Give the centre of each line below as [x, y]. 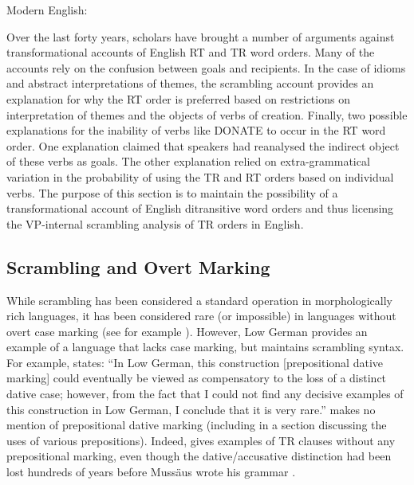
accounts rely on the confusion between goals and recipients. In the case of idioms [206, 67]
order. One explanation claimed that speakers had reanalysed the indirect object [203, 145]
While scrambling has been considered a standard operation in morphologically [199, 300]
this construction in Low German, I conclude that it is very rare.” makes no [191, 409]
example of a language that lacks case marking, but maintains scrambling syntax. [205, 347]
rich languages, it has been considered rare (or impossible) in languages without [201, 316]
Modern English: [47, 10]
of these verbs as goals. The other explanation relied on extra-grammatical [188, 161]
